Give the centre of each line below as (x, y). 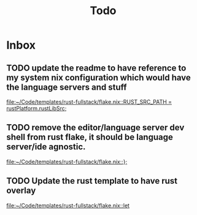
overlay (21, 191)
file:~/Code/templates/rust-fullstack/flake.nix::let (68, 205)
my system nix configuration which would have (99, 77)
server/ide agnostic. (46, 147)
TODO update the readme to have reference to (96, 68)
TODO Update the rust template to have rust (92, 181)
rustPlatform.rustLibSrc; (37, 108)
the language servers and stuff (67, 87)
